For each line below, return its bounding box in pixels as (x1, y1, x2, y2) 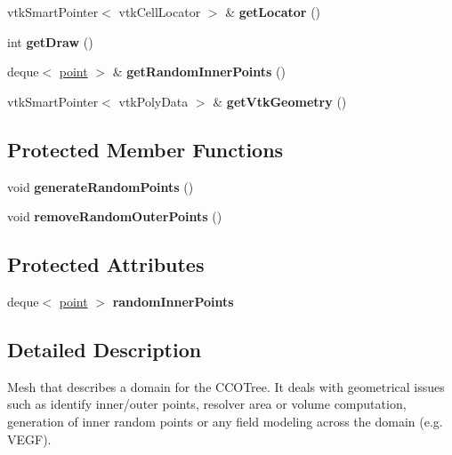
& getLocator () (225, 3, 321, 20)
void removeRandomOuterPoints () (7, 207, 222, 226)
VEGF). (7, 429, 52, 448)
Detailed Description (7, 335, 202, 363)
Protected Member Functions (7, 135, 284, 163)
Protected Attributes (7, 251, 205, 278)
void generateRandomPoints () (7, 177, 194, 196)
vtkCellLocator (118, 3, 201, 20)
